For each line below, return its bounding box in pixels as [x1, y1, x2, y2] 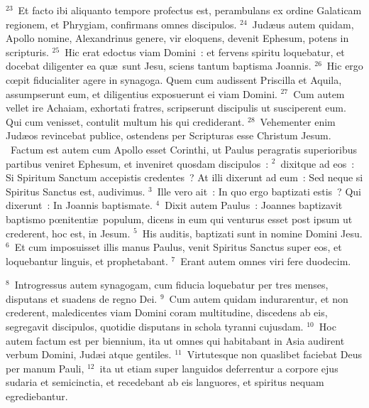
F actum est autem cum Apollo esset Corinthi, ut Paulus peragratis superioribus [11, 141, 358, 156]
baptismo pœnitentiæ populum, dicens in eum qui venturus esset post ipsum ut [6, 211, 353, 226]
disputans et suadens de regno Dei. [6, 291, 158, 306]
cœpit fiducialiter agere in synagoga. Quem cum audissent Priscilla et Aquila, [6, 72, 342, 87]
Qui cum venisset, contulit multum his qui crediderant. [6, 114, 245, 129]
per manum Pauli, [6, 360, 84, 375]
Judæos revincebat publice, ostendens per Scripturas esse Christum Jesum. [6, 128, 331, 143]
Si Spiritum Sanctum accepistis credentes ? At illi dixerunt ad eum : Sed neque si [6, 170, 363, 185]
